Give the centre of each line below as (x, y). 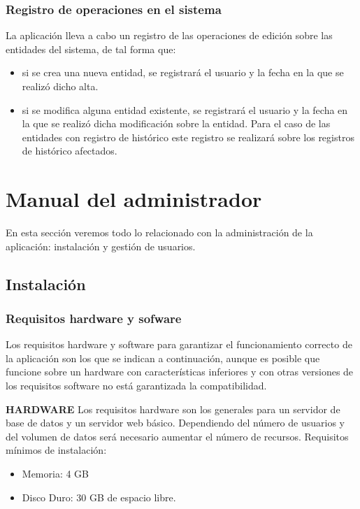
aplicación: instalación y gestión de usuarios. (101, 246)
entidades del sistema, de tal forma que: (91, 49)
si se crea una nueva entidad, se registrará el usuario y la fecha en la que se (183, 72)
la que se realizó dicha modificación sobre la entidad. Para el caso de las (176, 123)
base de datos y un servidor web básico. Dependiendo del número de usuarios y (175, 423)
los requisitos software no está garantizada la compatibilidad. (136, 386)
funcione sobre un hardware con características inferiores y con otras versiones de (180, 372)
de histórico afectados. (70, 151)
